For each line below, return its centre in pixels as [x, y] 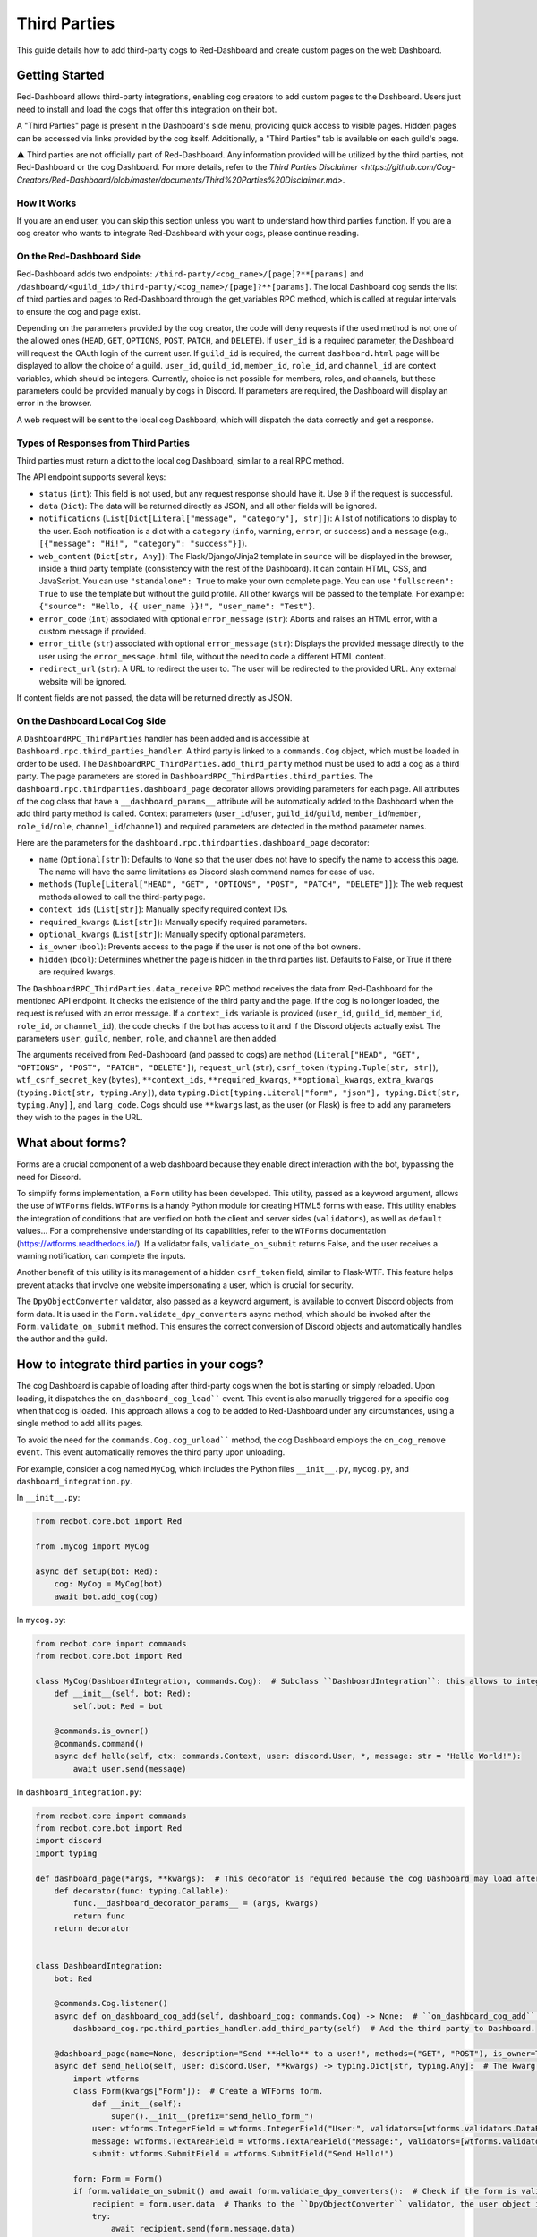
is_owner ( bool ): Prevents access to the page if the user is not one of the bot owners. [200, 947]
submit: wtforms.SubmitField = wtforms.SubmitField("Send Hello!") [243, 2154]
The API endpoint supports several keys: [91, 477]
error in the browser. [55, 404]
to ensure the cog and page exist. [78, 311]
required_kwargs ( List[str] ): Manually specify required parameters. [173, 922]
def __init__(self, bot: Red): [123, 1694]
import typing [66, 1853]
